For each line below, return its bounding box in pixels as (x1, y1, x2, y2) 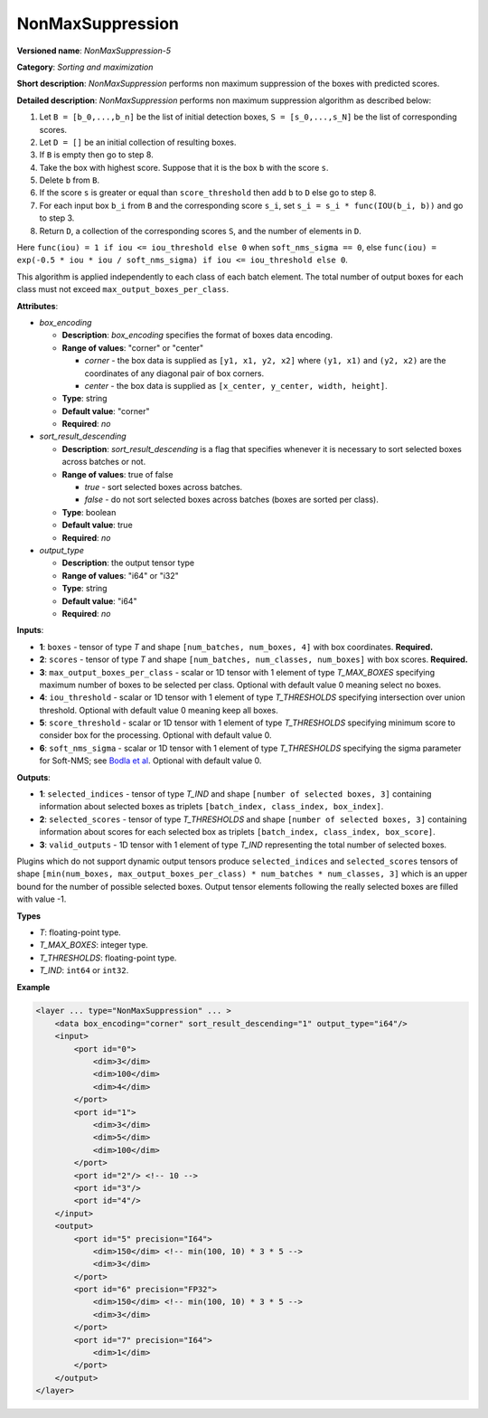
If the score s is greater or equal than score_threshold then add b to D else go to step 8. (39, 187, 377, 198)
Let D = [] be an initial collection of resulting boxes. (39, 137, 237, 147)
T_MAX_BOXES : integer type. (39, 940, 148, 950)
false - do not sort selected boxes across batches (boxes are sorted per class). (84, 494, 379, 506)
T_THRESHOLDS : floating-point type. (39, 952, 177, 963)
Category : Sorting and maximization (16, 61, 154, 72)
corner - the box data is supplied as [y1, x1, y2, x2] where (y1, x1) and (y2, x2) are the (84, 355, 446, 366)
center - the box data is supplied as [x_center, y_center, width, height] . (84, 380, 388, 391)
